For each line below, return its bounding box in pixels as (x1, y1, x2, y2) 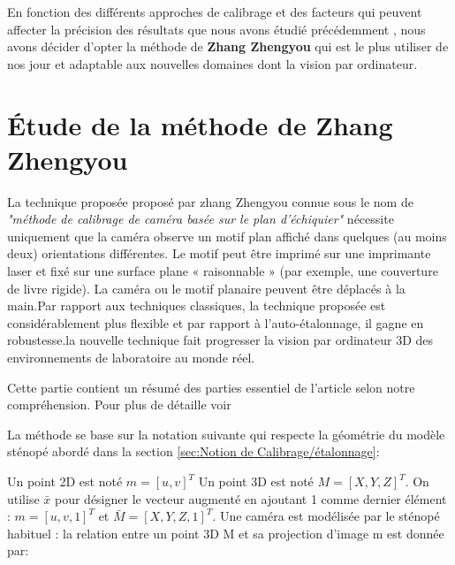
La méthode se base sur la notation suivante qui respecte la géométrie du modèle (7, 424, 445, 443)
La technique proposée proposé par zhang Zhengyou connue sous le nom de (7, 192, 413, 210)
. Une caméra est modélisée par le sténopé (212, 507, 440, 525)
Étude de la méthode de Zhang (7, 106, 393, 142)
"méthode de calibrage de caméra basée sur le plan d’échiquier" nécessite (7, 210, 394, 228)
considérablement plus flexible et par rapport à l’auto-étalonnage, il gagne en (7, 313, 424, 332)
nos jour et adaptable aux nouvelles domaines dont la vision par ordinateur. (7, 54, 418, 73)
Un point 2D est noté (7, 472, 123, 490)
